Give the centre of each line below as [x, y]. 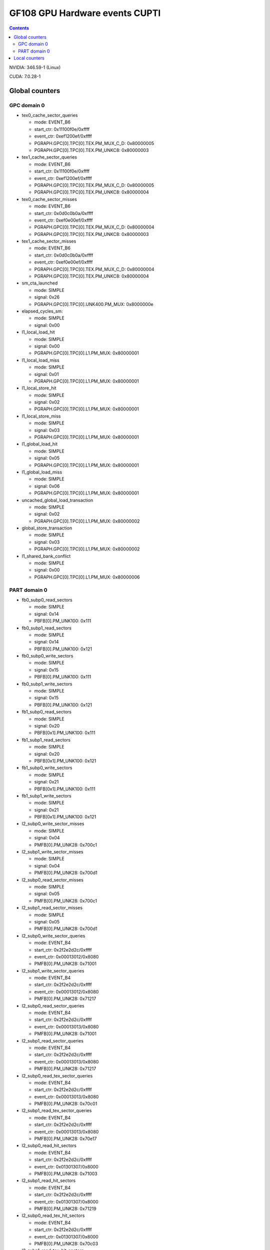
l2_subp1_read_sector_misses [52, 908]
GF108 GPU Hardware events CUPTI [85, 13]
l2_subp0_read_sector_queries [53, 1005]
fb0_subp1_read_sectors [47, 628]
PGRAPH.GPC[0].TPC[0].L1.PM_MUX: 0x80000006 [87, 577]
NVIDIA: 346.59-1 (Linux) [35, 67]
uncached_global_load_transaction [57, 500]
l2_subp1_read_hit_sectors [49, 1180]
